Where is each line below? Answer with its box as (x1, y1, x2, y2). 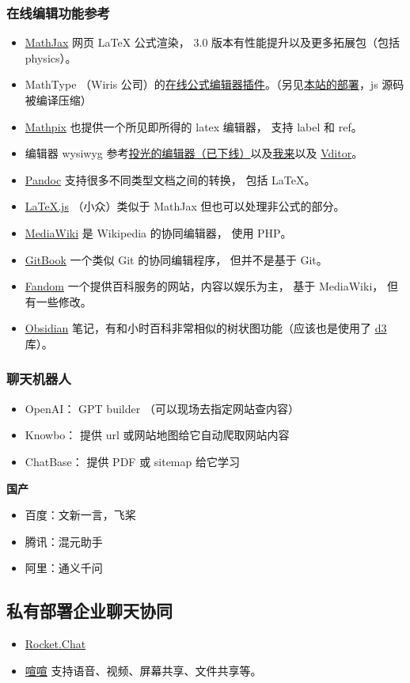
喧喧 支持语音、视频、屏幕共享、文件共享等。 (25, 662, 262, 678)
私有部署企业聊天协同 (6, 598, 173, 623)
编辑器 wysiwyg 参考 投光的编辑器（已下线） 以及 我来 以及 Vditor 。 (25, 145, 363, 161)
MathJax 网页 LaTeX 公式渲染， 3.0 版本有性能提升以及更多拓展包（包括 (25, 34, 401, 51)
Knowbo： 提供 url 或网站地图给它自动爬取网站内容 (25, 427, 290, 443)
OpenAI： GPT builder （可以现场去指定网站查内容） (25, 400, 299, 416)
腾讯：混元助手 (25, 533, 103, 549)
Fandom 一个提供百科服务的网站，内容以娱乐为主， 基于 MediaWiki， (25, 278, 384, 294)
